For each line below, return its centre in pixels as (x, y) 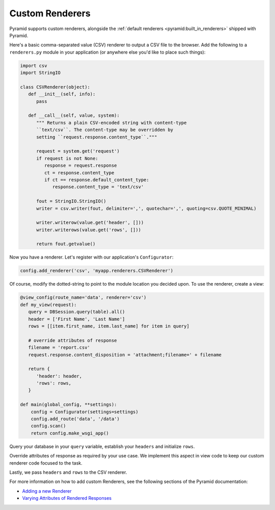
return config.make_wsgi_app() (70, 433)
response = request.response (80, 165)
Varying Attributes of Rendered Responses (67, 498)
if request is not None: (67, 158)
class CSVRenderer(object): (55, 87)
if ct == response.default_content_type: (97, 180)
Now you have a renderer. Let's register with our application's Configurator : (91, 257)
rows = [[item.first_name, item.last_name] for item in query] (109, 326)
